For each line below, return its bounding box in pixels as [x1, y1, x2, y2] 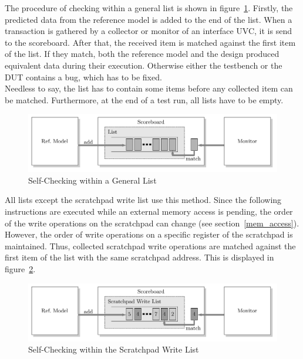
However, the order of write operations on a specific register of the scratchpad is [5, 228, 293, 241]
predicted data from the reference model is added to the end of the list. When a [5, 13, 292, 25]
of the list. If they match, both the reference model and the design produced [5, 48, 280, 60]
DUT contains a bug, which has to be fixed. [5, 70, 162, 83]
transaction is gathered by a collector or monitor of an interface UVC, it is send [5, 25, 292, 37]
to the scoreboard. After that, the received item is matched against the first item [5, 36, 296, 48]
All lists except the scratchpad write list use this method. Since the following [5, 194, 282, 206]
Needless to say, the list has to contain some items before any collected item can [5, 82, 293, 94]
